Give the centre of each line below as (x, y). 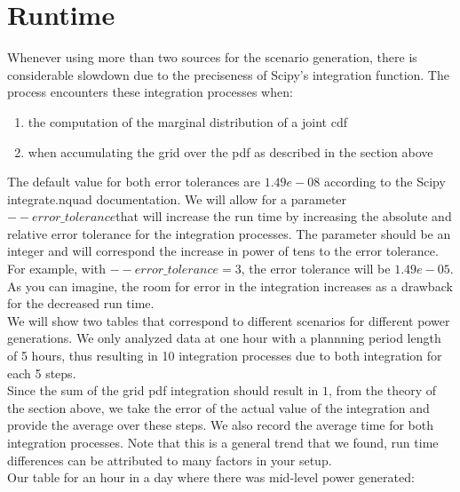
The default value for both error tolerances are (134, 182)
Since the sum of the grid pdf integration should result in (163, 390)
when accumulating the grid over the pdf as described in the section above (230, 151)
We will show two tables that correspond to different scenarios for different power (229, 320)
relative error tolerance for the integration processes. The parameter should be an (229, 233)
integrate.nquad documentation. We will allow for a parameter (177, 198)
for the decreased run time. (81, 303)
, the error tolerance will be (316, 269)
